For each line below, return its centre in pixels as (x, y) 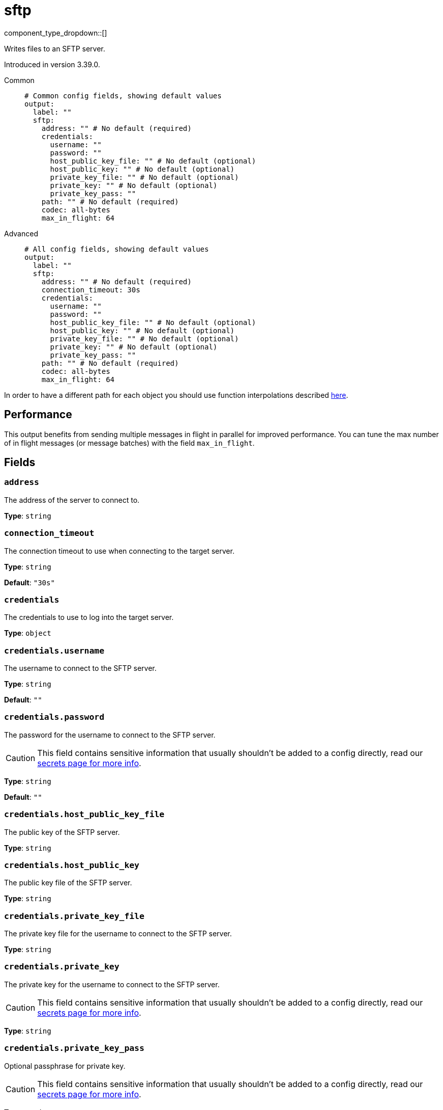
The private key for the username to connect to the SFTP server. (112, 984)
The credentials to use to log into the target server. (89, 617)
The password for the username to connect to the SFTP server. (110, 735)
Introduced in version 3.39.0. (52, 64)
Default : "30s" (29, 582)
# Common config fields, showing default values (123, 96)
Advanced (21, 233)
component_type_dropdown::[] (56, 33)
